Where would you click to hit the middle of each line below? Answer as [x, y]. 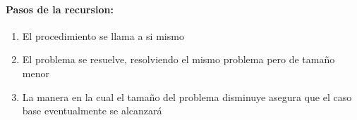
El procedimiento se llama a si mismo [103, 35]
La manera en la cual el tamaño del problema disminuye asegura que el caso [187, 96]
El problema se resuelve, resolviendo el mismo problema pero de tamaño [178, 59]
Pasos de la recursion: [60, 9]
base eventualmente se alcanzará [92, 111]
